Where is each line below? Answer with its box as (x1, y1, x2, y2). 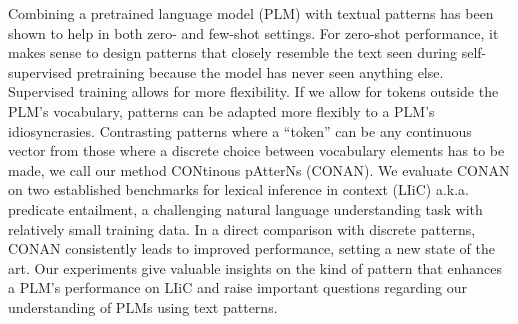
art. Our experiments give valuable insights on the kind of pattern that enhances (8, 257, 502, 278)
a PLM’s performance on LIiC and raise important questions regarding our (8, 277, 467, 298)
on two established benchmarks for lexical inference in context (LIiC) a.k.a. (8, 179, 469, 200)
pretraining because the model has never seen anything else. (76, 61, 444, 82)
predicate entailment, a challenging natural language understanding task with (8, 198, 483, 219)
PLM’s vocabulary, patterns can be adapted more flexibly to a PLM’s (8, 100, 435, 121)
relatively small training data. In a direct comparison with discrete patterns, (8, 218, 476, 239)
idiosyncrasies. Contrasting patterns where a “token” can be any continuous (8, 120, 472, 141)
